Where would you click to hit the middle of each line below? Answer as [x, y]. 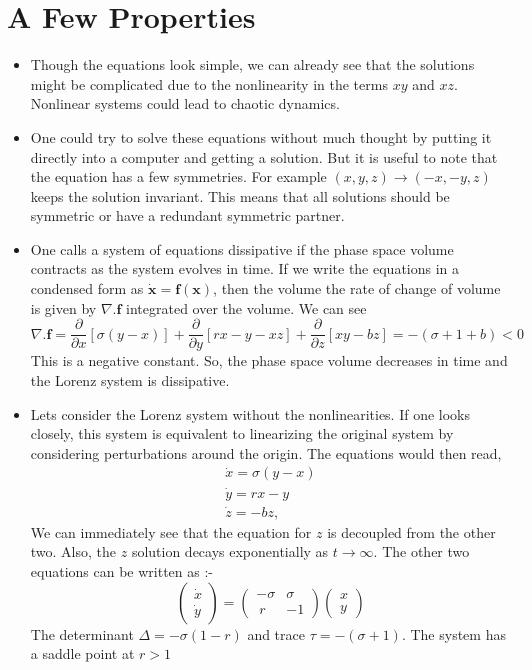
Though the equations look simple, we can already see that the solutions [252, 64]
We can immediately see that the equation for [171, 531]
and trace [276, 633]
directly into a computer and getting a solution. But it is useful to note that [264, 156]
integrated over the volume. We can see [246, 307]
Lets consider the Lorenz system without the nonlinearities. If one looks [250, 413]
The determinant [82, 633]
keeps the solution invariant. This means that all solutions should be [240, 195]
